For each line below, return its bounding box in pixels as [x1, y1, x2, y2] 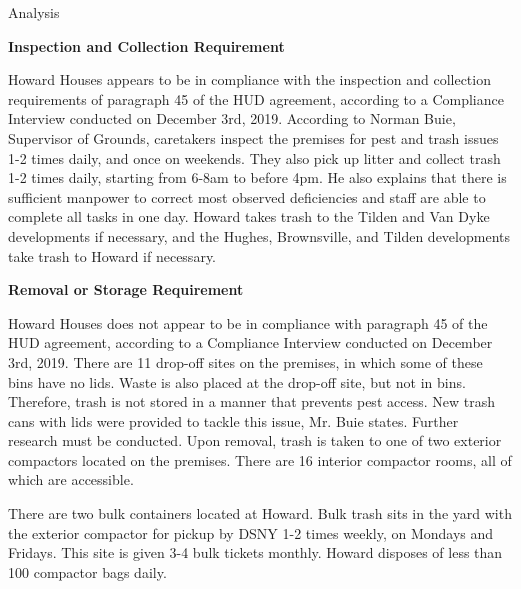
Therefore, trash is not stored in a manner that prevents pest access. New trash [8, 391, 495, 412]
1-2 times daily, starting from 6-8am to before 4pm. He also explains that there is [8, 167, 507, 188]
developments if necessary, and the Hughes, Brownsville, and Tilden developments [8, 225, 510, 246]
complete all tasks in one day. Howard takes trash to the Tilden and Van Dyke [8, 206, 490, 227]
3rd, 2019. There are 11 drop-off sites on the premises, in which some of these [8, 351, 483, 372]
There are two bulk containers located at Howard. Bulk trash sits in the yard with [8, 503, 512, 524]
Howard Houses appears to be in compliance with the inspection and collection [8, 69, 491, 90]
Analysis [8, 2, 60, 22]
